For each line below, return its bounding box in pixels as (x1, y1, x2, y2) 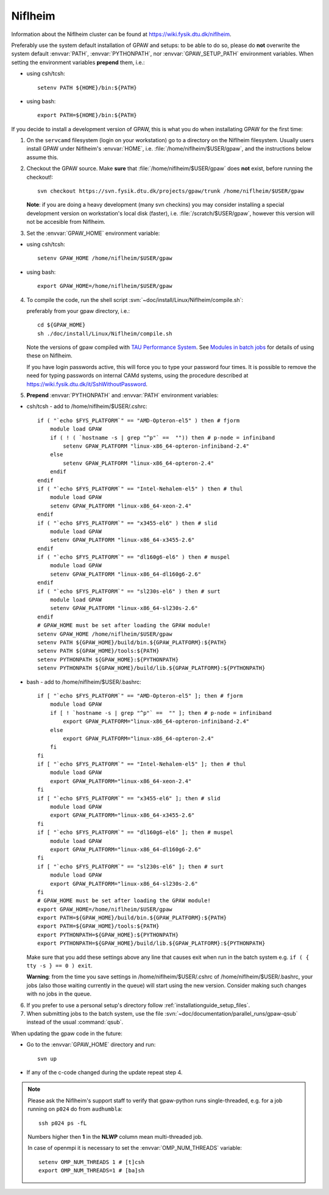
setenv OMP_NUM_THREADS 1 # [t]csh (38, 1158, 145, 1165)
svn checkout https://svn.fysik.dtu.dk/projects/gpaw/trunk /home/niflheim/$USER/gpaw (37, 188, 304, 195)
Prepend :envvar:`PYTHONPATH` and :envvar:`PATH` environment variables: (26, 392, 219, 399)
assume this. (26, 153, 58, 161)
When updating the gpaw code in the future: (11, 1030, 123, 1037)
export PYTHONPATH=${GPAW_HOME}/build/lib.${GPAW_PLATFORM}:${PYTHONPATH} (37, 940, 266, 947)
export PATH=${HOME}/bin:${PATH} (37, 112, 137, 119)
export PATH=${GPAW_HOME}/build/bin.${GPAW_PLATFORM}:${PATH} (37, 914, 227, 921)
